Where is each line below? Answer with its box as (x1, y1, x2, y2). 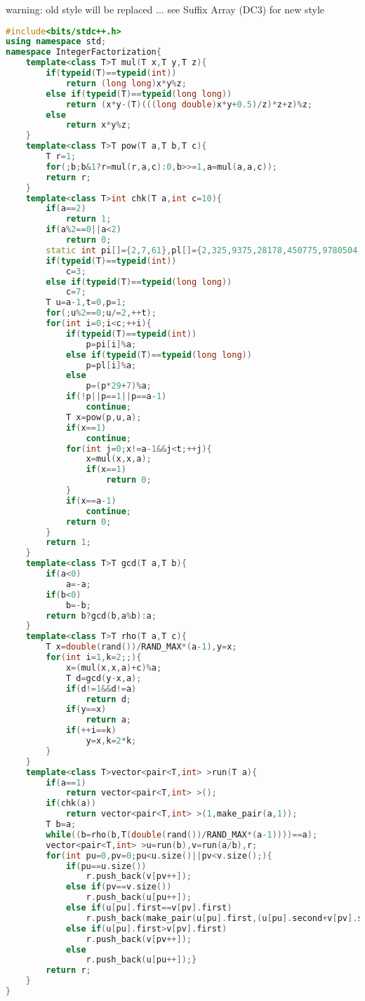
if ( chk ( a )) (46, 798, 96, 809)
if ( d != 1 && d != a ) (65, 683, 137, 694)
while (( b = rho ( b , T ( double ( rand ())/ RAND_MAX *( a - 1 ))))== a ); (46, 829, 318, 840)
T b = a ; (46, 819, 77, 830)
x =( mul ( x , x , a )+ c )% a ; (65, 662, 162, 673)
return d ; (86, 694, 131, 704)
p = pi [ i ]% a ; (86, 339, 137, 349)
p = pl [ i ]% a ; (86, 360, 137, 370)
